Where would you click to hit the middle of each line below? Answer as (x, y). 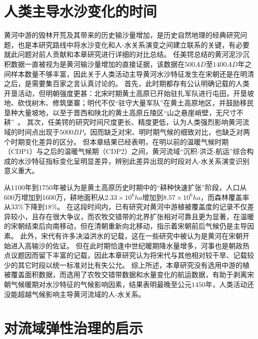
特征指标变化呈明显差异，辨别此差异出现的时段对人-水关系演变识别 (140, 161)
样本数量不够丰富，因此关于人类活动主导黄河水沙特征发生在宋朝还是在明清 (132, 73)
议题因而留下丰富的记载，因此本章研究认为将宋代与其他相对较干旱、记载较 (132, 255)
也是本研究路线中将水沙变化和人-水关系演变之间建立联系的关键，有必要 (133, 44)
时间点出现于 (38, 132)
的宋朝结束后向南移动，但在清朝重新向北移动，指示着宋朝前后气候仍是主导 (126, 226)
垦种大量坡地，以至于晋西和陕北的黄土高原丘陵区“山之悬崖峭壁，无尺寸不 (124, 112)
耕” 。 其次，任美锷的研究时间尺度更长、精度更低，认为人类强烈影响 (116, 122)
